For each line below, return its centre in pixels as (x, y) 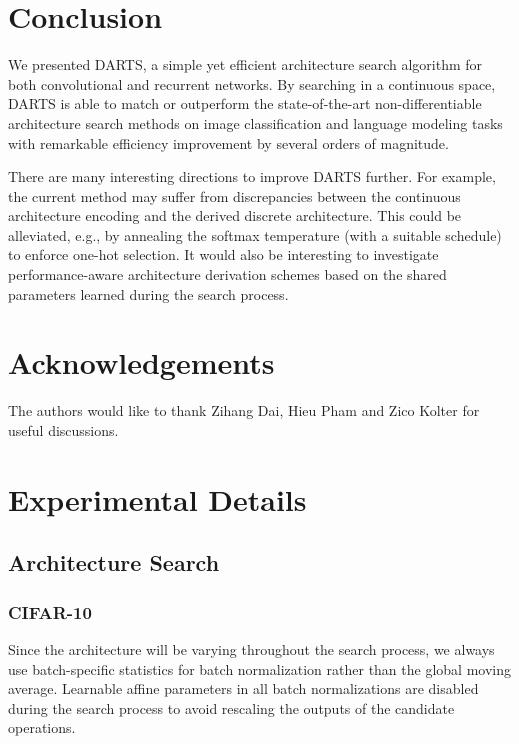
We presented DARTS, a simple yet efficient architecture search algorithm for (245, 64)
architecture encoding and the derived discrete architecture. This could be (235, 215)
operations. (42, 727)
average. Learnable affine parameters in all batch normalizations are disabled (243, 688)
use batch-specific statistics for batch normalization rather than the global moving (259, 668)
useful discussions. (63, 429)
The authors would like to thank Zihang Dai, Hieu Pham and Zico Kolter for (244, 410)
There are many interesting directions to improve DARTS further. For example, (252, 176)
